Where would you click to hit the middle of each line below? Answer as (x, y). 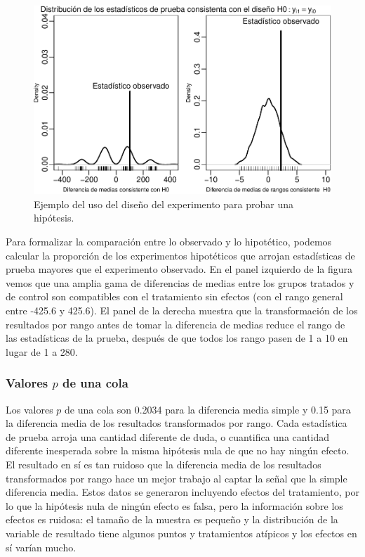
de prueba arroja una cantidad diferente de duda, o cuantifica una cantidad (168, 436)
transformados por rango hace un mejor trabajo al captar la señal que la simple (177, 478)
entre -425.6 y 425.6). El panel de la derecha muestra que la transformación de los (182, 310)
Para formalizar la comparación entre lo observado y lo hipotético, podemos (169, 242)
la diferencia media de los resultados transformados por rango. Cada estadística (177, 423)
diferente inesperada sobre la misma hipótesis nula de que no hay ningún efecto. (178, 450)
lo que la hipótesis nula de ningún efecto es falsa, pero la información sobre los (174, 505)
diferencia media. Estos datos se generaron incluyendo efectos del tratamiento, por (182, 492)
